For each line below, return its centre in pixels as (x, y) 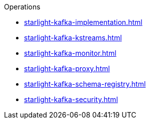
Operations (22, 7)
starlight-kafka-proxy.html (67, 68)
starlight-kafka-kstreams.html (73, 38)
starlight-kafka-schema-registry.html (85, 84)
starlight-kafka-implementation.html (83, 22)
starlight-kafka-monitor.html (70, 53)
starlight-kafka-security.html (71, 99)
